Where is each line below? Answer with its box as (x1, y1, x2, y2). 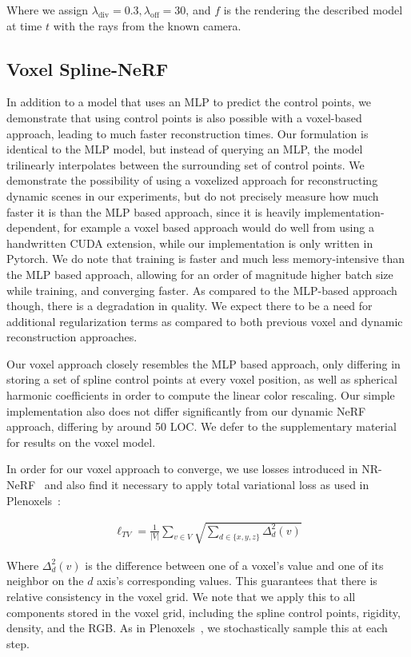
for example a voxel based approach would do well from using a (63, 219, 374, 236)
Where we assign (6, 2, 89, 18)
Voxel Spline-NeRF (6, 56, 169, 81)
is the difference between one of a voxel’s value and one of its (85, 556, 384, 573)
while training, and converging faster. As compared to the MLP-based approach (6, 281, 397, 298)
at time (6, 17, 42, 34)
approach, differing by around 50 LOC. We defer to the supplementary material (6, 418, 397, 435)
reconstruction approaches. (6, 328, 138, 345)
